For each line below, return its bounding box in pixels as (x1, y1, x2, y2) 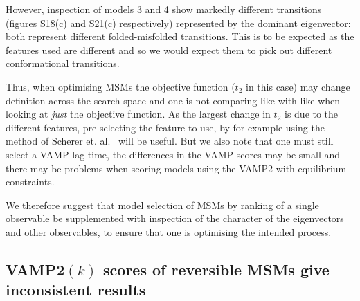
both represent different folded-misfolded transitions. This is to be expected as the (6, 29, 354, 44)
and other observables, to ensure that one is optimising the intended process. (6, 224, 332, 239)
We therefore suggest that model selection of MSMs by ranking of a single (6, 197, 319, 212)
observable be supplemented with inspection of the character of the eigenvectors (6, 211, 344, 226)
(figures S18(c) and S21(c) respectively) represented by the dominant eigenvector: (6, 15, 351, 30)
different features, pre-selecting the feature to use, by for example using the (6, 120, 325, 134)
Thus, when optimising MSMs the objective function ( (6, 79, 235, 93)
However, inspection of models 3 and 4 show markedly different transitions (6, 2, 322, 16)
